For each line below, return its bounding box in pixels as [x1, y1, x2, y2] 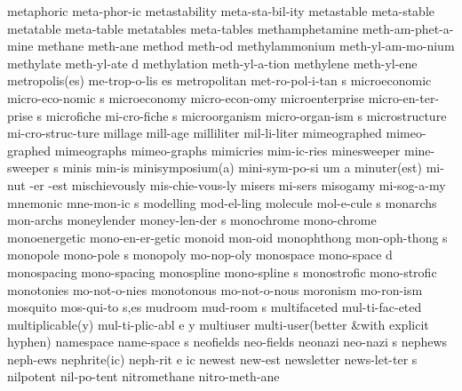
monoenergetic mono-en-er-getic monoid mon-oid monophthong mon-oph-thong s [7, 227, 448, 246]
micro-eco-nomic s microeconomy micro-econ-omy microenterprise [7, 88, 365, 107]
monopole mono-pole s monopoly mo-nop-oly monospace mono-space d [7, 245, 393, 264]
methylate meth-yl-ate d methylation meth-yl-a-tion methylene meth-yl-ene [7, 53, 418, 72]
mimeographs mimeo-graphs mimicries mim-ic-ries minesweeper [54, 140, 401, 159]
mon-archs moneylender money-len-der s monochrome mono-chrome [7, 211, 377, 229]
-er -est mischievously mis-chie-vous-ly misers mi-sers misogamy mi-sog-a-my [29, 175, 446, 194]
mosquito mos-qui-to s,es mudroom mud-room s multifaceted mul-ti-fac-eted [7, 298, 422, 316]
